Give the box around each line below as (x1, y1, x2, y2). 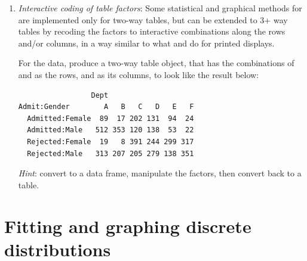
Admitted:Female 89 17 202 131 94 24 (27, 114, 194, 123)
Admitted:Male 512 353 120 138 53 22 (27, 126, 194, 135)
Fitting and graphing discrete (4, 213, 251, 238)
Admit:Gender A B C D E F (18, 102, 194, 111)
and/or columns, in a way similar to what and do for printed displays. (18, 36, 275, 49)
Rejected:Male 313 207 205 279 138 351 (27, 149, 194, 158)
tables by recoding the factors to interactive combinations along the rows (18, 25, 285, 38)
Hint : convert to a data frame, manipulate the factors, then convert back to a (18, 167, 302, 179)
